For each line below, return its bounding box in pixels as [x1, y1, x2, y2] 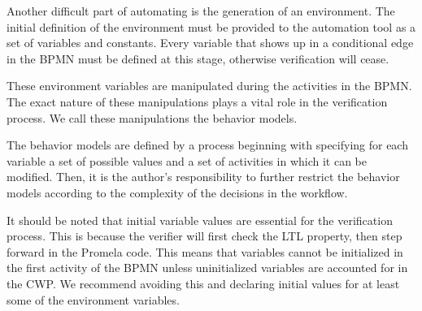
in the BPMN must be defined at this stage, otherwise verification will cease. [7, 50, 389, 67]
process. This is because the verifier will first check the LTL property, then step [7, 227, 402, 244]
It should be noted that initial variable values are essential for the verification [7, 211, 393, 228]
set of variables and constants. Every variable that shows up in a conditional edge [7, 34, 414, 51]
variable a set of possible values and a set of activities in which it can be [7, 152, 368, 169]
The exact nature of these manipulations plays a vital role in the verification [7, 93, 388, 110]
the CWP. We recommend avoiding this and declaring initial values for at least [7, 274, 400, 292]
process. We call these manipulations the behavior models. [7, 109, 298, 126]
